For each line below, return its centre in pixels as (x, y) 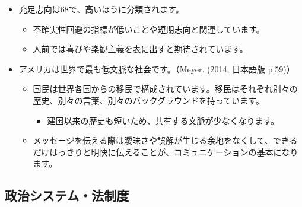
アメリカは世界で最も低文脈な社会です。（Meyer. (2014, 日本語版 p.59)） (157, 69)
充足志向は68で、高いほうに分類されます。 (101, 9)
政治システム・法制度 (67, 195)
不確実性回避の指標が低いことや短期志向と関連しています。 (149, 29)
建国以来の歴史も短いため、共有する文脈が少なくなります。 (163, 120)
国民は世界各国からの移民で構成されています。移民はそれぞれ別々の (165, 89)
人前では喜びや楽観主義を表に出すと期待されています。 (140, 49)
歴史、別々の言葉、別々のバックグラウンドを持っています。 (148, 100)
